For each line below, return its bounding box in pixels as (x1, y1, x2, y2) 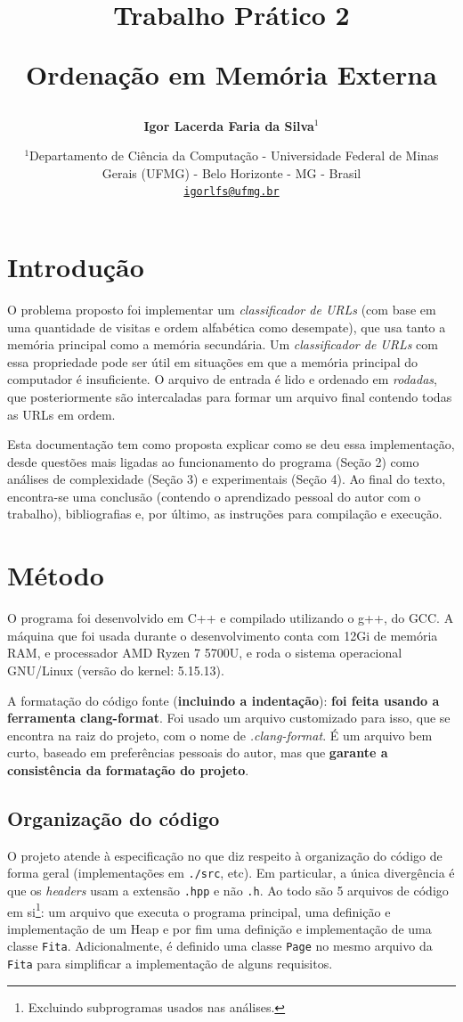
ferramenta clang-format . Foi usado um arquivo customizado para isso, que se (7, 708, 451, 727)
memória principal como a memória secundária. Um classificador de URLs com (7, 335, 438, 354)
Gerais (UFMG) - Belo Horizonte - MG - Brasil (102, 163, 361, 182)
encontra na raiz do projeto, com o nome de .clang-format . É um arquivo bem (7, 725, 433, 744)
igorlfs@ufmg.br (183, 185, 280, 199)
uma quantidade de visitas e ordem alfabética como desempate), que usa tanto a (7, 317, 446, 336)
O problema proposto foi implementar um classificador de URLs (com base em (7, 299, 436, 318)
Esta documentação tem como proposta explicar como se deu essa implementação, (7, 435, 455, 454)
